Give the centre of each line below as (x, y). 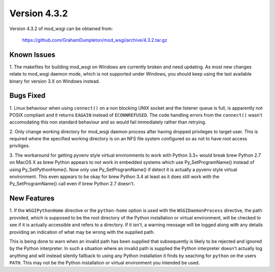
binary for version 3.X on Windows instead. (55, 81)
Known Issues (32, 54)
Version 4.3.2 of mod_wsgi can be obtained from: (61, 29)
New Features (32, 198)
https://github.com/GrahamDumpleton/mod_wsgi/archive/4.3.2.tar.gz (95, 40)
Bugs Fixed (28, 96)
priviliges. (20, 146)
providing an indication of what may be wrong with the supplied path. (82, 232)
